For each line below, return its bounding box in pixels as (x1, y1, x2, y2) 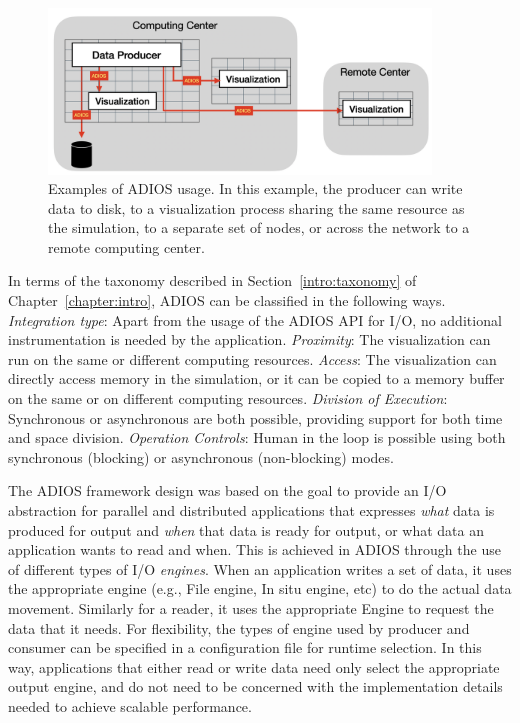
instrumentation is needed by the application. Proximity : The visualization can (8, 329, 491, 350)
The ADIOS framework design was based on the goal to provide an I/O (8, 480, 447, 501)
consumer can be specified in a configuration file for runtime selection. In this (8, 637, 482, 658)
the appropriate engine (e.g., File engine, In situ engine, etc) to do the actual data (8, 578, 512, 599)
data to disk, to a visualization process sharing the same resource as (48, 197, 465, 218)
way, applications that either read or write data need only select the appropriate (8, 656, 500, 677)
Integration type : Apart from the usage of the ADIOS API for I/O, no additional (8, 309, 502, 330)
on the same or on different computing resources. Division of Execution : (8, 388, 448, 409)
